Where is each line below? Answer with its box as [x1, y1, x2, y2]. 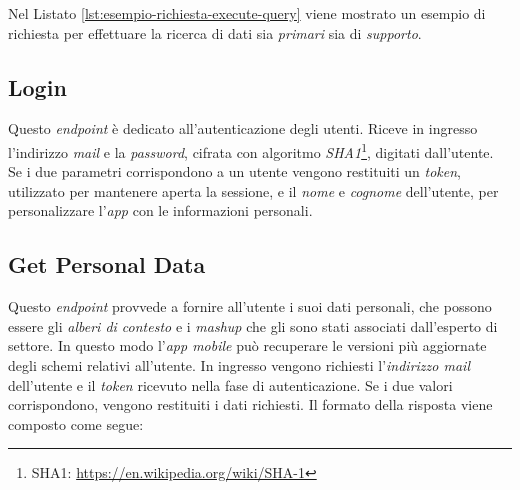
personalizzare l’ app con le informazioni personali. [8, 200, 313, 221]
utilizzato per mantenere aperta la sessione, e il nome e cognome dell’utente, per [8, 180, 499, 201]
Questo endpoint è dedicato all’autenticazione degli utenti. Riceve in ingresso [8, 118, 478, 139]
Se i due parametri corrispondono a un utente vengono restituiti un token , [8, 161, 461, 182]
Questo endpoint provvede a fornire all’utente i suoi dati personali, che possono [8, 296, 492, 317]
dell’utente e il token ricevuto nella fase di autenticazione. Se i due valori [8, 374, 453, 395]
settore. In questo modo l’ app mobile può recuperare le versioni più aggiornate [8, 335, 487, 356]
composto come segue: [8, 413, 144, 434]
